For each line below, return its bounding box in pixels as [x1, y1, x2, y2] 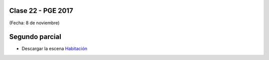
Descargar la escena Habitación [21, 46, 88, 52]
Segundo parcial [9, 33, 62, 41]
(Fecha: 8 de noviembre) [9, 20, 60, 26]
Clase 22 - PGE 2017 [9, 6, 73, 15]
